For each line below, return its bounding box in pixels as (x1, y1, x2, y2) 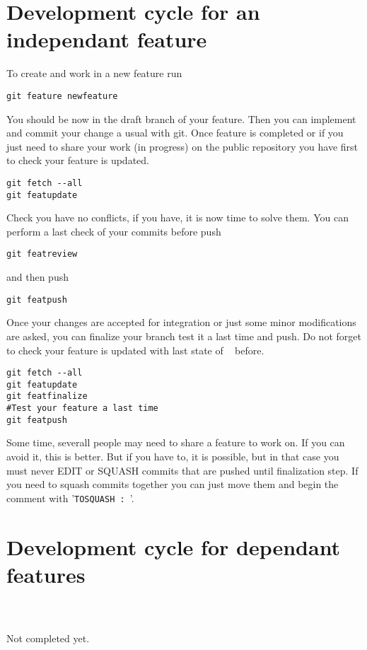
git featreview (6, 249, 78, 260)
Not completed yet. (6, 630, 90, 645)
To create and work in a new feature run (6, 66, 182, 81)
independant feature (6, 25, 207, 54)
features (6, 559, 86, 588)
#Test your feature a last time (6, 403, 158, 414)
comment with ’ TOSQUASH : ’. (6, 490, 134, 505)
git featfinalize (6, 391, 88, 402)
